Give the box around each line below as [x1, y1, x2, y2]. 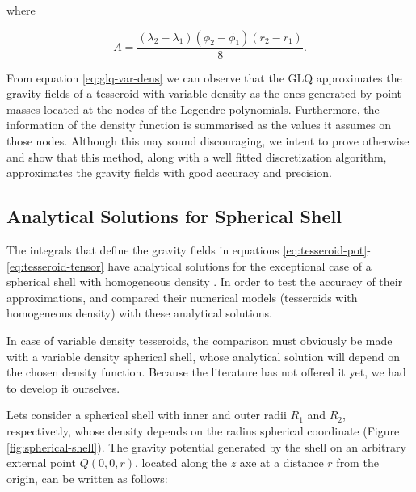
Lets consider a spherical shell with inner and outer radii [6, 406, 287, 423]
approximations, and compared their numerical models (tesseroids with [6, 288, 358, 305]
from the [336, 454, 379, 471]
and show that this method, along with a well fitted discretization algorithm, [6, 148, 387, 165]
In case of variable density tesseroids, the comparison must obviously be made [6, 331, 393, 348]
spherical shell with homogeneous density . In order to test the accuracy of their [6, 273, 403, 290]
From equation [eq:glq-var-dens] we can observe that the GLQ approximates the [6, 69, 402, 86]
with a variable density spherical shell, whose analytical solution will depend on [6, 347, 400, 364]
